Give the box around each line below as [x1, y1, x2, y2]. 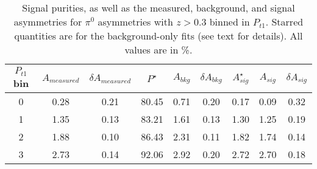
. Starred [265, 15, 304, 29]
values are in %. [124, 43, 193, 57]
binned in [209, 15, 250, 29]
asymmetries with [98, 15, 173, 29]
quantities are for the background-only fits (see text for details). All [14, 29, 303, 43]
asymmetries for [13, 15, 82, 29]
